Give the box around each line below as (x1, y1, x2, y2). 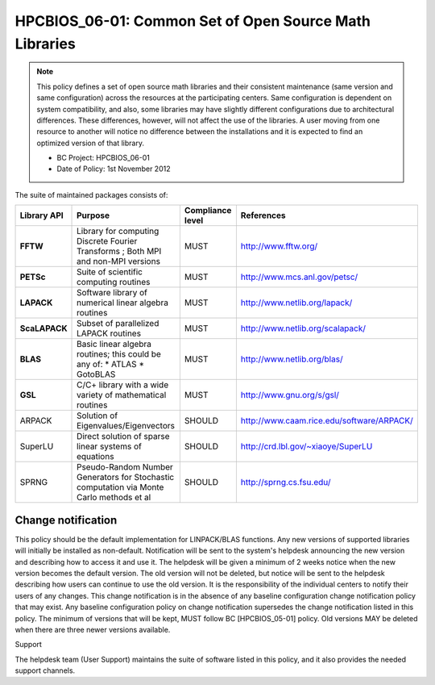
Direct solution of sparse (77, 431, 170, 442)
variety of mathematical (77, 390, 167, 401)
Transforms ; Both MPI (77, 246, 162, 257)
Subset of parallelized (77, 318, 159, 329)
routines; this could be (77, 349, 161, 360)
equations (77, 451, 114, 462)
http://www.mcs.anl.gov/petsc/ (240, 271, 358, 282)
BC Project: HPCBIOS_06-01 (56, 153, 151, 163)
